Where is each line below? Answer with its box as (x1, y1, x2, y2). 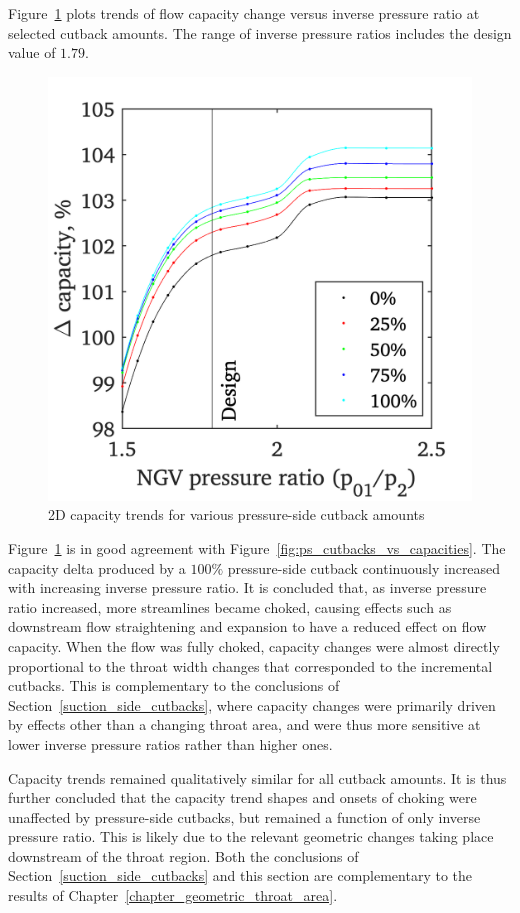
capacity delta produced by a (8, 557, 186, 578)
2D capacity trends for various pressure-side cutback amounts (48, 504, 425, 525)
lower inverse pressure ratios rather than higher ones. (8, 733, 333, 754)
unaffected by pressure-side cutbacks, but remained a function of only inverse (8, 806, 481, 827)
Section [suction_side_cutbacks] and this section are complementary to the (8, 865, 473, 886)
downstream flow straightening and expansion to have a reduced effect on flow (8, 616, 487, 637)
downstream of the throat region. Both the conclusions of (8, 845, 359, 866)
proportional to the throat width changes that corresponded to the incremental (8, 655, 493, 676)
